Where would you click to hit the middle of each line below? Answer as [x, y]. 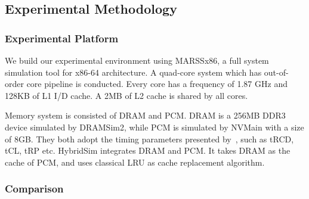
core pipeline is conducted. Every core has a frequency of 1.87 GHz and [157, 84]
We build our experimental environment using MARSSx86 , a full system [137, 60]
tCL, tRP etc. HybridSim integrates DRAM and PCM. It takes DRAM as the [148, 150]
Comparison [34, 189]
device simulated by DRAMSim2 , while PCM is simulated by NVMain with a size [154, 127]
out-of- [276, 72]
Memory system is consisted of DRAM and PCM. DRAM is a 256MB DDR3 [145, 115]
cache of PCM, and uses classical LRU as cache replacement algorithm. [135, 162]
